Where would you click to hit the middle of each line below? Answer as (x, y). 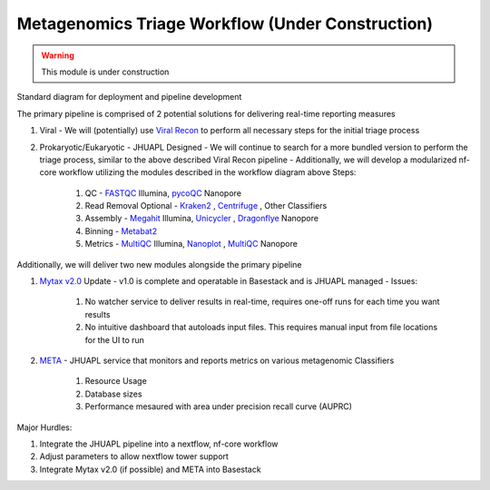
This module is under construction (105, 72)
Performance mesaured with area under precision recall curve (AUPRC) (219, 407)
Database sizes (113, 394)
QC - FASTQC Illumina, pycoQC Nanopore (163, 193)
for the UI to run (115, 339)
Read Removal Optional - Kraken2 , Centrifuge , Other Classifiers (206, 206)
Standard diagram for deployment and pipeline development (129, 97)
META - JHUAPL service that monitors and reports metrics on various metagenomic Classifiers (217, 360)
